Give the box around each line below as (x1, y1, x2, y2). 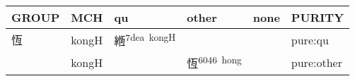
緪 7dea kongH (114, 30, 176, 49)
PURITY (291, 9, 344, 25)
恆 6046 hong (187, 53, 242, 72)
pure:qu (291, 31, 329, 48)
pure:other (291, 54, 342, 70)
